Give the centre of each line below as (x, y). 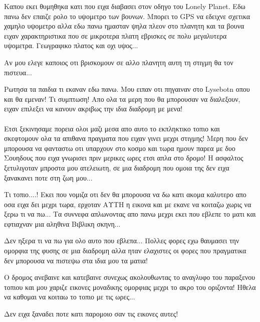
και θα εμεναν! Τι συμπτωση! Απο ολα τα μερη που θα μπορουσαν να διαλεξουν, (122, 99)
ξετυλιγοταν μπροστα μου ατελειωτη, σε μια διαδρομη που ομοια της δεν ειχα (117, 167)
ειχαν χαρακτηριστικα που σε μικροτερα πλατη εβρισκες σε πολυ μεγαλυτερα (115, 35)
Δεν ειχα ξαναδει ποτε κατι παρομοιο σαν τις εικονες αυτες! (91, 314)
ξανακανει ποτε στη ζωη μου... (48, 177)
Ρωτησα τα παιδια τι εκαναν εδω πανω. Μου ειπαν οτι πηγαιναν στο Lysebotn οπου (127, 89)
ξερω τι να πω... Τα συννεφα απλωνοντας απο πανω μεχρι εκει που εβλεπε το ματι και (130, 214)
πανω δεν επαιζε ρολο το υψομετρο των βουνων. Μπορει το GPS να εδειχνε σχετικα (127, 16)
